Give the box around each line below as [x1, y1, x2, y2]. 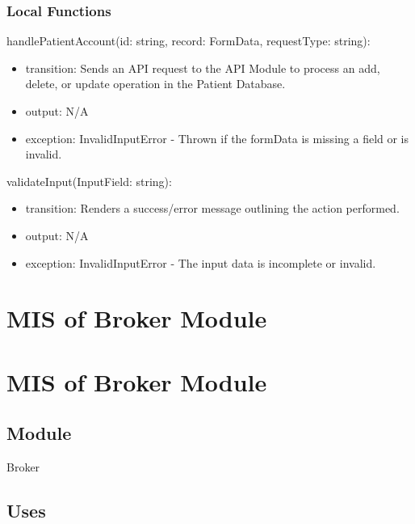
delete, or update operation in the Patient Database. [25, 75, 286, 92]
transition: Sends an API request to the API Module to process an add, [25, 59, 380, 76]
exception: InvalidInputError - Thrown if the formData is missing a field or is [25, 129, 409, 146]
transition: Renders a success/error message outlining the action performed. [25, 200, 400, 217]
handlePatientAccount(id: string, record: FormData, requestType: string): [6, 32, 371, 49]
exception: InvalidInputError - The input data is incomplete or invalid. [25, 254, 376, 271]
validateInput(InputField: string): [6, 172, 172, 189]
